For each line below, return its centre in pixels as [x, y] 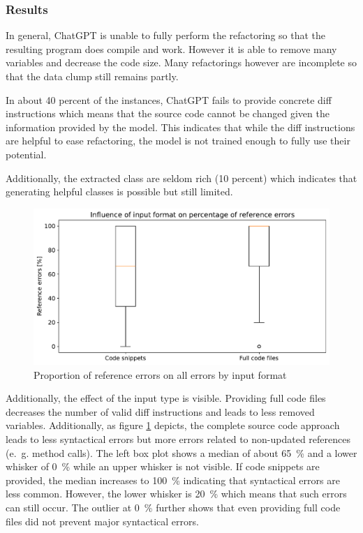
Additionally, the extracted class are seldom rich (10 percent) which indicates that [181, 178]
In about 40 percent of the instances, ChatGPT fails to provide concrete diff [169, 99]
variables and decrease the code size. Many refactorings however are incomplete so [181, 62]
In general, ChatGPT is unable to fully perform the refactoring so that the [166, 35]
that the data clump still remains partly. [92, 76]
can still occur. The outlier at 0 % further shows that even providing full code [173, 507]
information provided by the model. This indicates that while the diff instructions [180, 127]
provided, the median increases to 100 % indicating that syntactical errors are [173, 480]
